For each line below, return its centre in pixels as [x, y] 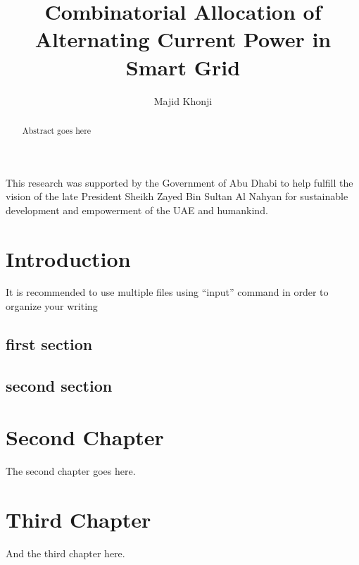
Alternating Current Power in [183, 39]
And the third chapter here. [65, 553]
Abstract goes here [57, 130]
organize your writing [52, 306]
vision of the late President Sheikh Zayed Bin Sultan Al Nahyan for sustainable [177, 196]
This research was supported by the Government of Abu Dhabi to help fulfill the [179, 182]
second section [59, 385]
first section [49, 344]
